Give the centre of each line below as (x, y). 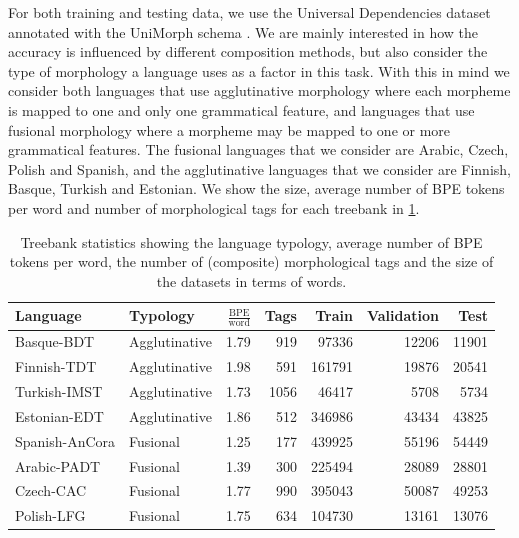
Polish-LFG (50, 515)
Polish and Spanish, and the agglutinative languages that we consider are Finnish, (259, 168)
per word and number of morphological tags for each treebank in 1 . (214, 207)
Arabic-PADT (58, 465)
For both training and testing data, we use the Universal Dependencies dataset (249, 12)
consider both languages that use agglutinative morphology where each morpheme (259, 90)
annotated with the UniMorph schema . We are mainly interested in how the (243, 31)
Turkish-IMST (59, 391)
